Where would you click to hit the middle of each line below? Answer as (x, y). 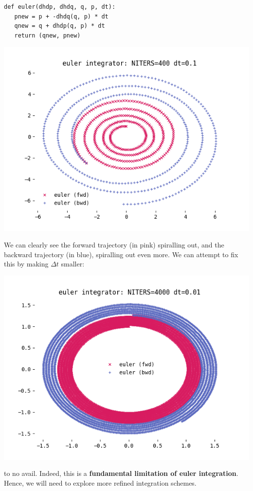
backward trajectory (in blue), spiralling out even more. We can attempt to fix (121, 254)
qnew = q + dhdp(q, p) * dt (60, 26)
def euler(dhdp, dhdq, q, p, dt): (60, 7)
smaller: (73, 264)
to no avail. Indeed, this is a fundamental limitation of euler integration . (121, 473)
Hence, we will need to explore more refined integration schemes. (100, 482)
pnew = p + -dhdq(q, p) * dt (61, 16)
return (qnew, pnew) (47, 35)
